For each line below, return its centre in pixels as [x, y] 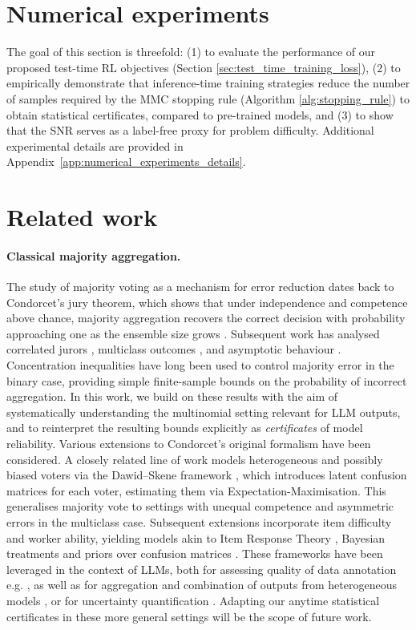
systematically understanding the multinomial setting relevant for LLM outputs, [204, 412]
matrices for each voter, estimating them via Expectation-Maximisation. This [196, 490]
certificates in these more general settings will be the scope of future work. [189, 616]
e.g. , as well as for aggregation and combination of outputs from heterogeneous [202, 585]
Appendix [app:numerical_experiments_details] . [126, 162]
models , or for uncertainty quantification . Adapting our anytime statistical [193, 600]
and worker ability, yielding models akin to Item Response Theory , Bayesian [196, 537]
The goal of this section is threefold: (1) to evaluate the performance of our [191, 52]
